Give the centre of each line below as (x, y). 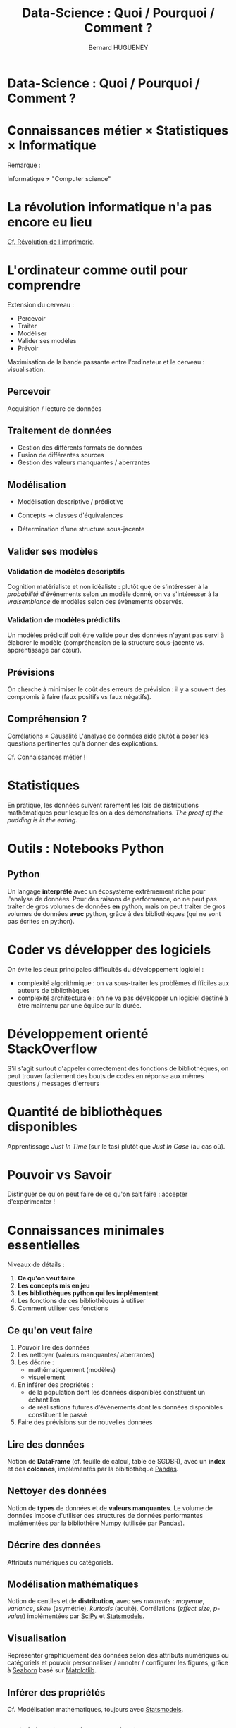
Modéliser (32, 333)
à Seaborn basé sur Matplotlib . (52, 1670)
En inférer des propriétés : (55, 1385)
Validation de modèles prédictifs (64, 619)
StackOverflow (52, 1049)
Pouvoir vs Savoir (60, 1174)
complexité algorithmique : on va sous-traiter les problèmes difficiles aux (123, 983)
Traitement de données (60, 430)
